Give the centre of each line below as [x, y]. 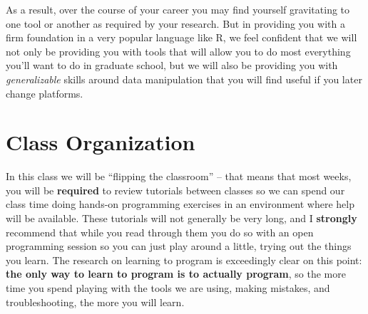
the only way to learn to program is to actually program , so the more [176, 274]
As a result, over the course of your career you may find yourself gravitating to [178, 9]
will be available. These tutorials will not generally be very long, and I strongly [182, 218]
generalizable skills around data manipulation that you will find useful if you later [184, 79]
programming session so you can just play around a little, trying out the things [179, 246]
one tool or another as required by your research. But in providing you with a [175, 23]
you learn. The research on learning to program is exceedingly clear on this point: [184, 260]
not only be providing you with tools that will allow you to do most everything [178, 51]
